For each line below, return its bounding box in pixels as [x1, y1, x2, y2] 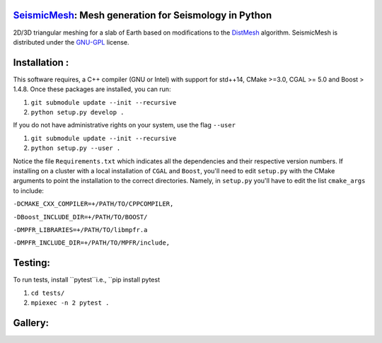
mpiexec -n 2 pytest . [30, 298, 110, 307]
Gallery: [13, 317, 50, 329]
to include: [13, 186, 44, 194]
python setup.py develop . [30, 108, 125, 116]
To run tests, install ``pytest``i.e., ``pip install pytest [13, 276, 161, 284]
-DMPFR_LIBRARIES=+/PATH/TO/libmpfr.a [13, 226, 148, 233]
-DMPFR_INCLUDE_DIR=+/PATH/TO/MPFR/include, [13, 239, 170, 247]
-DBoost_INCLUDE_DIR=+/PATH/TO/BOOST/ [13, 213, 148, 221]
